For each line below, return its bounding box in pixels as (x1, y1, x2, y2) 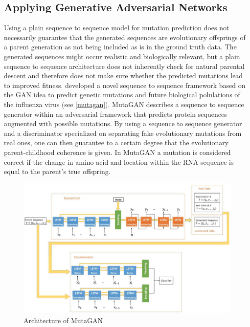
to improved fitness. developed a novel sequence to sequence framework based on (4, 80, 246, 90)
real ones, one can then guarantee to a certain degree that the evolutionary (4, 137, 229, 148)
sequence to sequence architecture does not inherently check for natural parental (4, 61, 245, 71)
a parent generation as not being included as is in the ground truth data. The (4, 42, 237, 52)
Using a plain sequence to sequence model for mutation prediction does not (4, 22, 229, 33)
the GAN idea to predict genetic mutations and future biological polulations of (4, 89, 240, 100)
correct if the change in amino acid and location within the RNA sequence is (4, 156, 234, 167)
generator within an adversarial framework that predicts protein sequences (4, 109, 227, 119)
